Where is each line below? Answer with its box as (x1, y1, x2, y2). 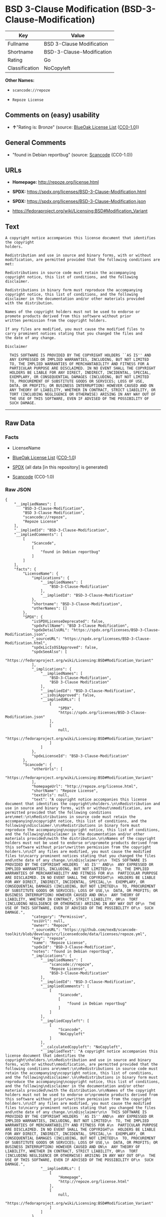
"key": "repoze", (31, 936, 68, 941)
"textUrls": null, (31, 793, 70, 798)
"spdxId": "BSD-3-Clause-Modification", (31, 945, 116, 950)
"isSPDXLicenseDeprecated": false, (31, 619, 105, 624)
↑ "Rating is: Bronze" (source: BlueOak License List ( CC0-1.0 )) (12, 124, 139, 130)
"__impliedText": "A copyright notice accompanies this (40, 1049, 158, 1054)
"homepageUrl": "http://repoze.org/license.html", (31, 784, 138, 789)
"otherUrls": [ (31, 767, 63, 772)
